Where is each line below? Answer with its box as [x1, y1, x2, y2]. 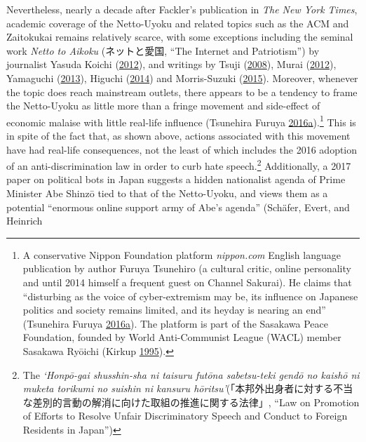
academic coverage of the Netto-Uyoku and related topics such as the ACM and [6, 15, 349, 30]
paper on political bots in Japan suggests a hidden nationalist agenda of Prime [6, 172, 346, 187]
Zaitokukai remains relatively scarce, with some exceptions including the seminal [6, 29, 353, 44]
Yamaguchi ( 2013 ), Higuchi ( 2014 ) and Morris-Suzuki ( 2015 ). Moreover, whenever [6, 70, 358, 85]
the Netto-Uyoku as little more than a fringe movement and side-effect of [6, 98, 320, 113]
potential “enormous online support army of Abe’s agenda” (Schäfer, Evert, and [6, 199, 350, 214]
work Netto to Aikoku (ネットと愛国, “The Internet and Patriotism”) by [6, 43, 320, 58]
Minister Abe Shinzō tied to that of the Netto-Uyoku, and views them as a [6, 186, 328, 201]
